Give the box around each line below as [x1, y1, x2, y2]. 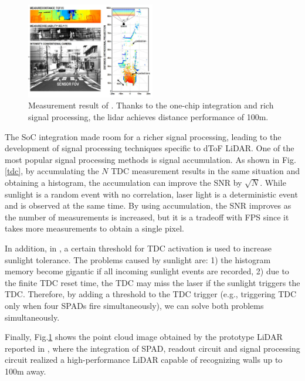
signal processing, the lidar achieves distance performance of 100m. [28, 111, 269, 123]
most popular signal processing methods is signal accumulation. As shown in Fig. [5, 153, 296, 165]
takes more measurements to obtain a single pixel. [5, 222, 185, 234]
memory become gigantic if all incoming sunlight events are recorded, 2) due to [5, 265, 289, 277]
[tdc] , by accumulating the [5, 165, 99, 177]
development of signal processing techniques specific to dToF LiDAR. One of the [5, 142, 294, 154]
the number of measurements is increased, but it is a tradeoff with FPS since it [5, 210, 289, 223]
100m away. [5, 365, 46, 377]
